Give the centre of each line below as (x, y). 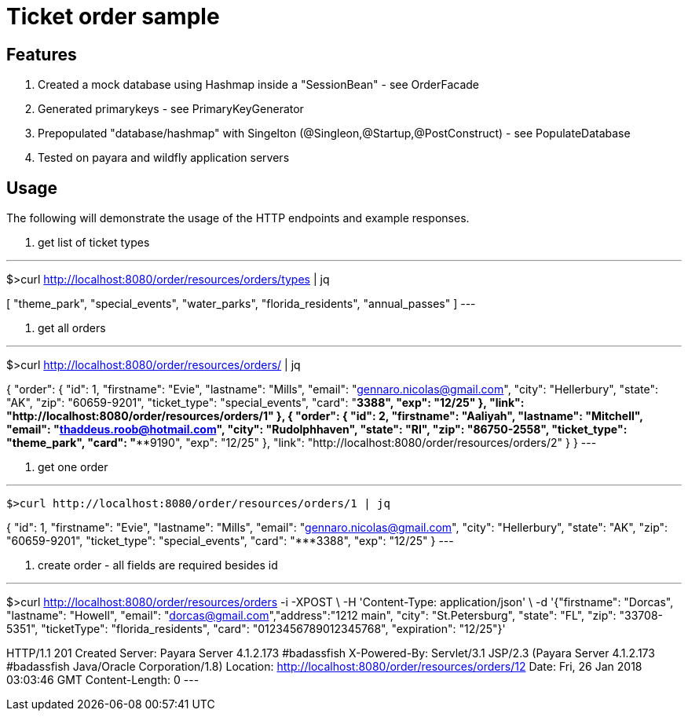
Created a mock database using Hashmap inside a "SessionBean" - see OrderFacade (259, 85)
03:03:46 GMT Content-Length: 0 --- (103, 680)
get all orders (72, 328)
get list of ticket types (94, 243)
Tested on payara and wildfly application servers (164, 158)
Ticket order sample (113, 16)
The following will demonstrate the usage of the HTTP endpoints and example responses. (238, 218)
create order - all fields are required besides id (158, 565)
